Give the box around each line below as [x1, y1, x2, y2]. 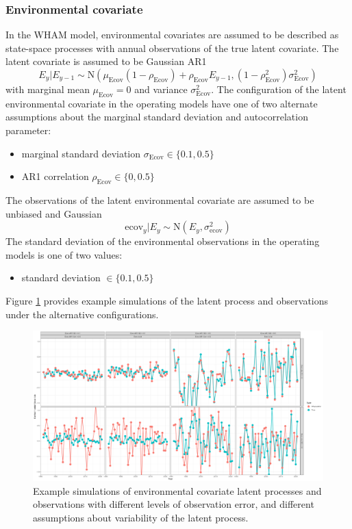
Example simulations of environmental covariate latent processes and [33, 483, 322, 498]
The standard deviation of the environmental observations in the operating [5, 234, 320, 248]
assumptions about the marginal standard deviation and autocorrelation [5, 109, 308, 124]
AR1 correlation [21, 169, 89, 183]
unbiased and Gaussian [5, 206, 102, 220]
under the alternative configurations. [5, 307, 159, 321]
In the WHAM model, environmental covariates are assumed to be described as [5, 27, 339, 42]
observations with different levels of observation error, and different [33, 497, 314, 511]
